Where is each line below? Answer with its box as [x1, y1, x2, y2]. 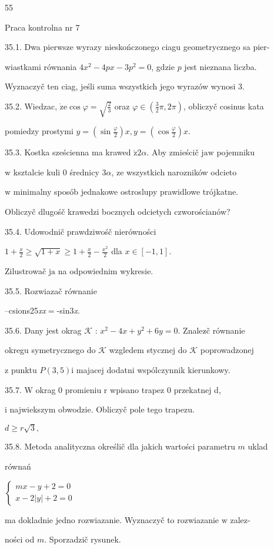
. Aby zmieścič [146, 146, 199, 158]
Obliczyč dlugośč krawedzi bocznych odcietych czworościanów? [5, 205, 230, 217]
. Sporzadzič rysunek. [44, 533, 121, 545]
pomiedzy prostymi [5, 125, 73, 137]
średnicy [69, 165, 99, 178]
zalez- [230, 513, 250, 525]
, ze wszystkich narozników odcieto [111, 165, 237, 178]
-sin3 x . [56, 304, 80, 317]
